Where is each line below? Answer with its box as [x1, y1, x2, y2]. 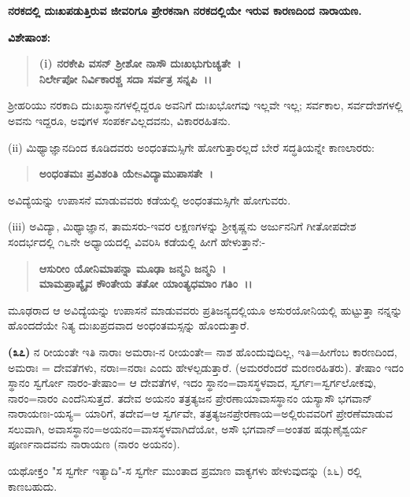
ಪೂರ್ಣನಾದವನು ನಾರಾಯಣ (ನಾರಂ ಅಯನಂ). [8, 436, 180, 452]
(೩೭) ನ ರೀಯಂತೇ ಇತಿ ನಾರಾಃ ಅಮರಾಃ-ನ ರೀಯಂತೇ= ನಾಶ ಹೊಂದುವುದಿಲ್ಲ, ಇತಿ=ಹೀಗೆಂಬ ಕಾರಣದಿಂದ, [8, 343, 397, 359]
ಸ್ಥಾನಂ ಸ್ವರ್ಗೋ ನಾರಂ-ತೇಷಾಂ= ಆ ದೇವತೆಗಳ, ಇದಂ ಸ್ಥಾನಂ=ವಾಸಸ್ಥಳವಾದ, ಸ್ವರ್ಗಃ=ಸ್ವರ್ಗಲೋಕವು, [8, 374, 376, 391]
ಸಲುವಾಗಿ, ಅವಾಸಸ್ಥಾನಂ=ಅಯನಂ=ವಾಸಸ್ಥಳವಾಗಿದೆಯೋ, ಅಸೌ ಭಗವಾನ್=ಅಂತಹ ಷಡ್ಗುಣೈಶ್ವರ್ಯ [8, 420, 368, 436]
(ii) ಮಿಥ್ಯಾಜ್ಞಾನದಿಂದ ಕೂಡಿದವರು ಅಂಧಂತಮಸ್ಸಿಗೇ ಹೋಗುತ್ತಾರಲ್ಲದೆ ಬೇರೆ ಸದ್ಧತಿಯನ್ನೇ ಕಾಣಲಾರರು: [8, 138, 375, 155]
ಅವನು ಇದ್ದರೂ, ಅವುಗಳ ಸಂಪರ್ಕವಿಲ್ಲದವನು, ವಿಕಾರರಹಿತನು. [8, 112, 231, 128]
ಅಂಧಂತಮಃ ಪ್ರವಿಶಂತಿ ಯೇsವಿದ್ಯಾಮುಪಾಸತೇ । [39, 165, 213, 182]
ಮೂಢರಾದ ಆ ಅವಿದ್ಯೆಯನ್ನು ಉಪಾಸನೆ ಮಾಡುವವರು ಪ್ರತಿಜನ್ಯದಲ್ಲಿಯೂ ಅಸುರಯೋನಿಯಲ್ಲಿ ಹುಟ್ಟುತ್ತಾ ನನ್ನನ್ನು [8, 301, 403, 318]
